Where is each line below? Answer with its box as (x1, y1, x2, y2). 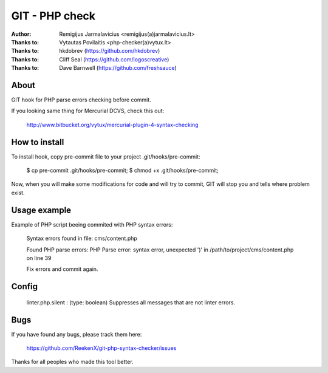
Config (11, 281, 38, 292)
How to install (11, 137, 64, 147)
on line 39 (26, 254, 52, 261)
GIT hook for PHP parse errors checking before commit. (11, 96, 151, 103)
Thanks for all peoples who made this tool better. (11, 358, 134, 366)
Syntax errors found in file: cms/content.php (26, 234, 138, 242)
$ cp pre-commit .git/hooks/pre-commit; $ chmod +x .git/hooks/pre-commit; (26, 167, 219, 174)
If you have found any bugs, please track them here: (11, 330, 142, 338)
